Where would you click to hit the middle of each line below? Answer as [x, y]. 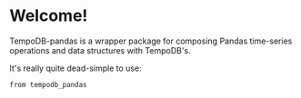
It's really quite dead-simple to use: [76, 68]
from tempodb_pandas [49, 84]
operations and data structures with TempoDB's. [100, 50]
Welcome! [49, 16]
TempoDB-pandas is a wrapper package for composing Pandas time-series [151, 41]
